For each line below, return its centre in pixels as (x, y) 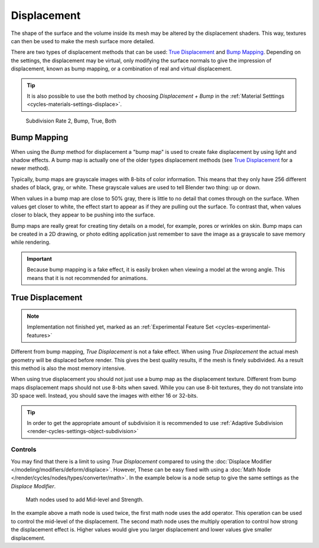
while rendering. (31, 242)
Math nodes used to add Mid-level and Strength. (85, 499)
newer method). (30, 168)
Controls (24, 450)
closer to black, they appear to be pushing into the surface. (83, 215)
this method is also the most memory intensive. (69, 368)
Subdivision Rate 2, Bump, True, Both (71, 121)
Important (40, 259)
